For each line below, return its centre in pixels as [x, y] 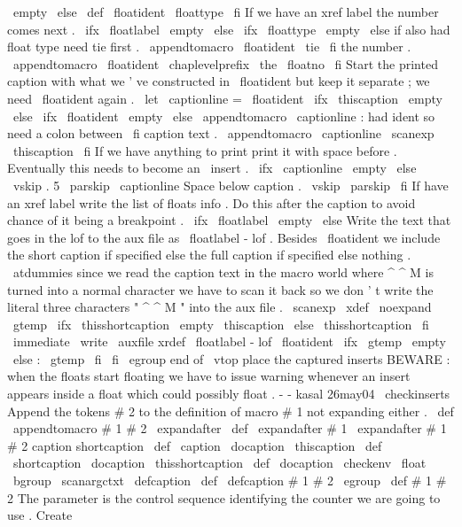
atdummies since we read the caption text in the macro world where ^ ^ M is [223, 271]
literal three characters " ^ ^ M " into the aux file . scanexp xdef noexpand [219, 307]
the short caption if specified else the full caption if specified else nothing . [209, 255]
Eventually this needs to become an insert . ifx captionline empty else [212, 168]
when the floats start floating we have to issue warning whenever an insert [209, 376]
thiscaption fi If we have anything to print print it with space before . [205, 150]
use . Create [40, 515]
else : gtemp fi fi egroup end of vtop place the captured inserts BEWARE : [231, 358]
